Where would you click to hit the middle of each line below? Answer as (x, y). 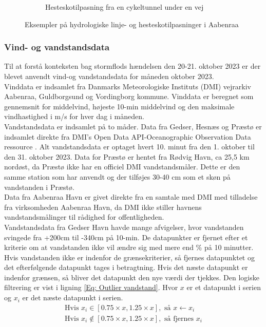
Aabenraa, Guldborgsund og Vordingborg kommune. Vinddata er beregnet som (129, 96)
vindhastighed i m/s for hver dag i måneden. (74, 116)
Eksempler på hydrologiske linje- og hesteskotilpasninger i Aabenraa (132, 24)
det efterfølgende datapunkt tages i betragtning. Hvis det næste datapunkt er (126, 267)
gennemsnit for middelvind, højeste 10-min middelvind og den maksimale (119, 106)
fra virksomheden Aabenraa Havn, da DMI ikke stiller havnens (103, 207)
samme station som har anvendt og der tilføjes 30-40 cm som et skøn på (117, 176)
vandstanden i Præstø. (39, 187)
